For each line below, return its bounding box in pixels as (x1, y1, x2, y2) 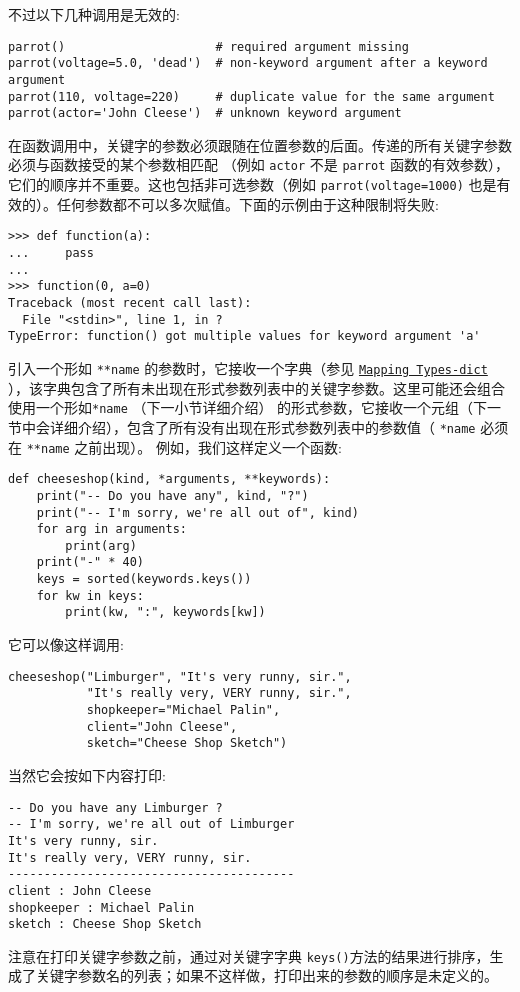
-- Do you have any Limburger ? (8, 800, 223, 815)
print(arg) (65, 538, 137, 553)
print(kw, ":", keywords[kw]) (65, 605, 266, 620)
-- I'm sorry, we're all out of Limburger (8, 817, 295, 832)
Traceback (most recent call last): (8, 296, 252, 310)
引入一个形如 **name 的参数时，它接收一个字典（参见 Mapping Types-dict (8, 357, 488, 378)
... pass (8, 246, 94, 261)
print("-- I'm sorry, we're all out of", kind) (36, 505, 359, 520)
